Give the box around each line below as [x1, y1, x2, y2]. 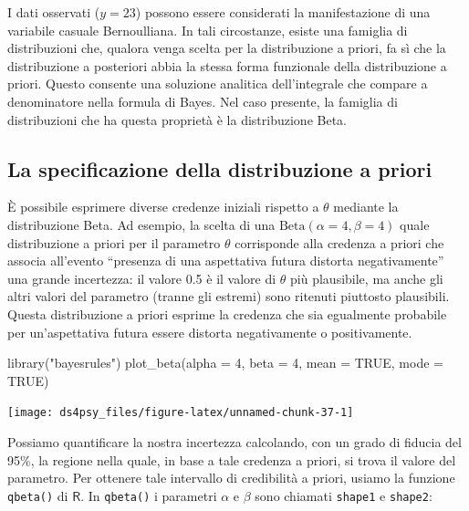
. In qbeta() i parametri [80, 485, 217, 505]
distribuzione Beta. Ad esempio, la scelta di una [7, 214, 276, 234]
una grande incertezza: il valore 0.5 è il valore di [7, 268, 276, 287]
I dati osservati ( [7, 3, 100, 21]
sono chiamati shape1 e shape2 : [255, 485, 433, 505]
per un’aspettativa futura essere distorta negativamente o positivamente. [7, 322, 412, 341]
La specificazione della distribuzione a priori [7, 154, 433, 182]
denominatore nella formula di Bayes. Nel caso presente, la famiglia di [7, 91, 398, 110]
